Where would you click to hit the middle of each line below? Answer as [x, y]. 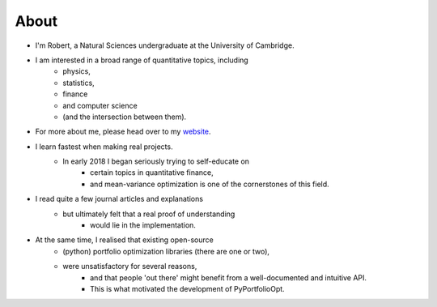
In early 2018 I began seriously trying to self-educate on [156, 161]
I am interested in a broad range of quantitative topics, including [142, 60]
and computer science [100, 105]
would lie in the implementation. [143, 225]
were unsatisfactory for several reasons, [130, 266]
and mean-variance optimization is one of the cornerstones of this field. [210, 184]
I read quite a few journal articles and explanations [119, 199]
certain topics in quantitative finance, [152, 173]
